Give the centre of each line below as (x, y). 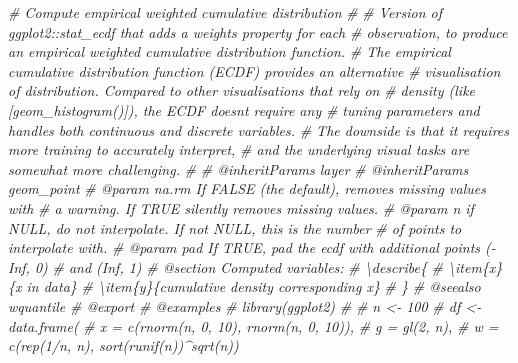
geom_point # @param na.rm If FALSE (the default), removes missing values (247, 188)
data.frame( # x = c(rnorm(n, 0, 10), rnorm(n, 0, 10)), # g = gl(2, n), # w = (253, 325)
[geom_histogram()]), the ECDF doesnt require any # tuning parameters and (244, 109)
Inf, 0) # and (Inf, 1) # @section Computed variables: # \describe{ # (226, 266)
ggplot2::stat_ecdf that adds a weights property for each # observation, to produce (258, 31)
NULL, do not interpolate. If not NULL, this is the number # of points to (235, 227)
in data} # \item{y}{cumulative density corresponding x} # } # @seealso (253, 286)
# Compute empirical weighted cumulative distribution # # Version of (225, 12)
